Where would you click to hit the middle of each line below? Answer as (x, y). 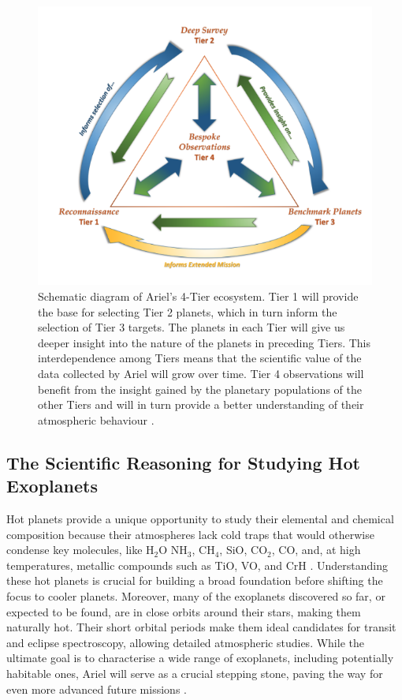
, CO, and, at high (316, 550)
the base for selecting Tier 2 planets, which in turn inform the (188, 311)
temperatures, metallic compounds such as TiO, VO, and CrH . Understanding (197, 565)
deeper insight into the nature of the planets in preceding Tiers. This (205, 342)
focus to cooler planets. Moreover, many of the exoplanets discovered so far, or (196, 595)
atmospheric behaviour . (96, 419)
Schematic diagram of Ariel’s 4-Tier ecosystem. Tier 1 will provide (198, 296)
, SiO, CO (244, 550)
